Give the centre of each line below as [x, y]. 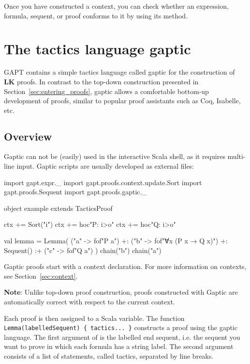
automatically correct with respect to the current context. [89, 302]
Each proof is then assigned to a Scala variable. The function [94, 318]
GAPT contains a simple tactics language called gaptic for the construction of [119, 72]
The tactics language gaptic [97, 49]
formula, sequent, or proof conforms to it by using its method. [96, 15]
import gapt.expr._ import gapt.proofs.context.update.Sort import [103, 182]
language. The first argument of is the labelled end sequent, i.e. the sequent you [122, 337]
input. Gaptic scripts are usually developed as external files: [105, 166]
